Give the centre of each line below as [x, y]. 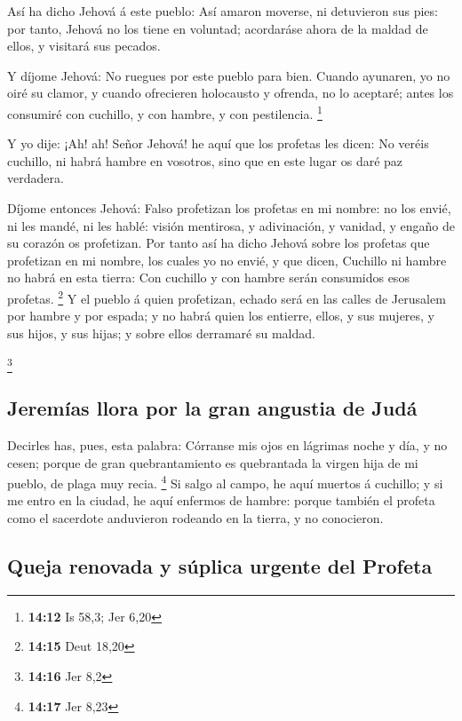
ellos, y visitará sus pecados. [84, 46]
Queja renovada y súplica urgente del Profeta [220, 565]
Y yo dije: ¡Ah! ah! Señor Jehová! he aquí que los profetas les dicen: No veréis [218, 143]
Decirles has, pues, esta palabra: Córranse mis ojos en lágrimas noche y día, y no [227, 444]
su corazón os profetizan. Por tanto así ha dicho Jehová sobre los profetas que [219, 243]
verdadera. [36, 178]
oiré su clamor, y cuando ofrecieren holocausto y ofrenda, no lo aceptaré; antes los [231, 93]
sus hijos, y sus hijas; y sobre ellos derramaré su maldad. [161, 333]
